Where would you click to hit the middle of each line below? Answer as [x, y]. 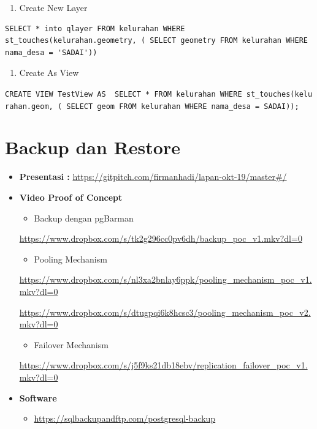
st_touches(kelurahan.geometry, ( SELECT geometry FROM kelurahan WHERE [156, 41]
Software [38, 397]
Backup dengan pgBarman [84, 218]
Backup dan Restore [93, 147]
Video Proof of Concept [71, 197]
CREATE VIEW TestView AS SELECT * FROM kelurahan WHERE [124, 94]
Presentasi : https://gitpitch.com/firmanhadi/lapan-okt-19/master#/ [153, 177]
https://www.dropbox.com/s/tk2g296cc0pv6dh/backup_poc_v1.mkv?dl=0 [161, 238]
